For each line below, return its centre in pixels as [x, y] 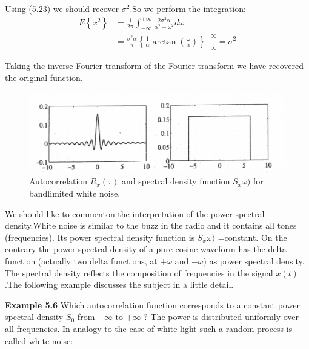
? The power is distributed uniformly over [221, 317]
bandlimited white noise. [75, 193]
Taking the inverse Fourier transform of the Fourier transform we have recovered [154, 66]
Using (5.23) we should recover [62, 8]
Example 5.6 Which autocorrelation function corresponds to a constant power [152, 305]
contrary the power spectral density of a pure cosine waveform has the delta [146, 249]
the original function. [44, 77]
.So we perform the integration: [188, 8]
